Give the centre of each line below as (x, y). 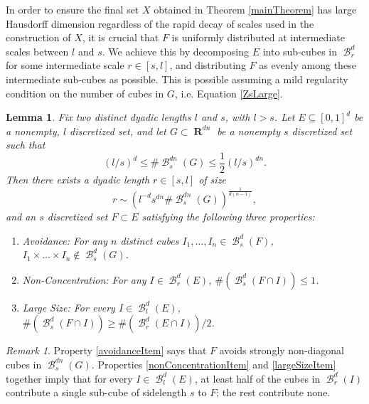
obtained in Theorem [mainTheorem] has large (255, 9)
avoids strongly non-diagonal (282, 350)
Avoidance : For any (65, 240)
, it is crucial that (121, 37)
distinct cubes (150, 240)
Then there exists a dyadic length (78, 179)
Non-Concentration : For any (84, 279)
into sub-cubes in (300, 51)
